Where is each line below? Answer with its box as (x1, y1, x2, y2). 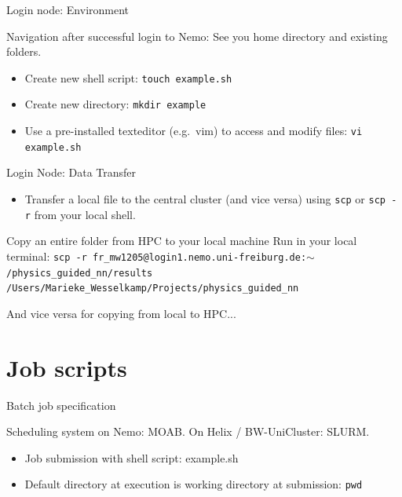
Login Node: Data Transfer (6, 164, 137, 181)
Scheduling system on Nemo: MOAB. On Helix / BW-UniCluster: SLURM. (6, 423, 370, 440)
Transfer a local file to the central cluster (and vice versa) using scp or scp (24, 191, 386, 206)
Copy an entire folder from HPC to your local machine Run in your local (6, 232, 357, 249)
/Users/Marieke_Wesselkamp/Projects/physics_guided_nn (6, 283, 299, 294)
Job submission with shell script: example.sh (24, 449, 239, 466)
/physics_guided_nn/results (6, 267, 153, 279)
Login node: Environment (6, 2, 130, 17)
